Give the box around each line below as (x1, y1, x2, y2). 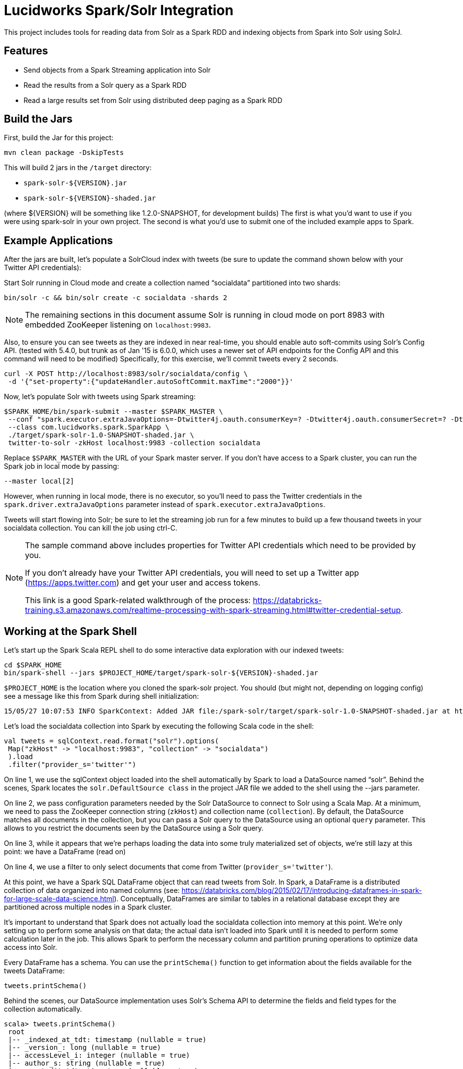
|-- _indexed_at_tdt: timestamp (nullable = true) (8, 1036, 207, 1044)
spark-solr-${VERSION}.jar (24, 179, 127, 187)
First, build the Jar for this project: (4, 133, 114, 142)
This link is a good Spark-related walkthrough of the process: (25, 595, 251, 606)
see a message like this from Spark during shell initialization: (4, 692, 199, 701)
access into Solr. (4, 943, 57, 952)
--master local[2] (4, 477, 75, 485)
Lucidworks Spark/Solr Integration (4, 2, 233, 19)
